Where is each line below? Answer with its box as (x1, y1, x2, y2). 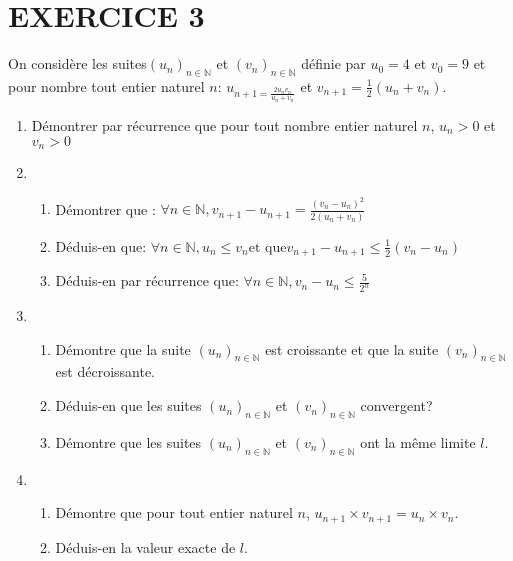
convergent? (360, 395, 433, 416)
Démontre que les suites (55, 431, 202, 452)
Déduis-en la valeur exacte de (55, 536, 236, 557)
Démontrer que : (55, 198, 156, 219)
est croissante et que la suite (265, 338, 439, 359)
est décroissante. (55, 361, 156, 382)
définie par (301, 53, 366, 74)
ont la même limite (360, 431, 476, 452)
